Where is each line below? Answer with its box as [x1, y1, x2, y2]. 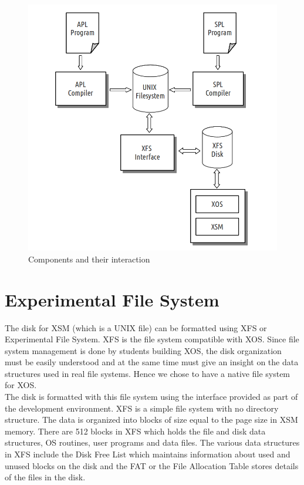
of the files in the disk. [5, 471, 86, 483]
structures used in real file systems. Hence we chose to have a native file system [5, 367, 291, 379]
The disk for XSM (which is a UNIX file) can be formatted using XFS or [5, 321, 267, 334]
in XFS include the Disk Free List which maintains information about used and [5, 448, 291, 460]
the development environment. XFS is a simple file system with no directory [5, 402, 279, 414]
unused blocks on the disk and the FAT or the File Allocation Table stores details [5, 459, 299, 471]
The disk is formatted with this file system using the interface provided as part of [5, 390, 298, 403]
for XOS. [5, 379, 37, 391]
